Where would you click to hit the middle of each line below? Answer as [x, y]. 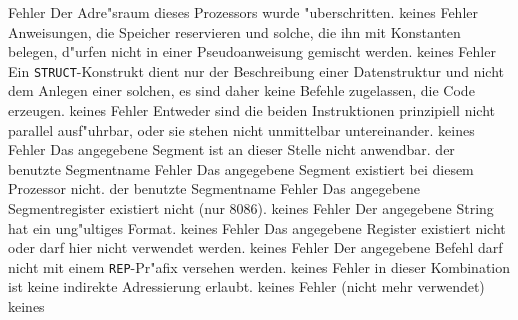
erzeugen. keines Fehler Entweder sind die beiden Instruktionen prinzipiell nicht [251, 110]
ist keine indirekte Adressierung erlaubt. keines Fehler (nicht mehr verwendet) [246, 286]
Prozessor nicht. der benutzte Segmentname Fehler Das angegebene [214, 188]
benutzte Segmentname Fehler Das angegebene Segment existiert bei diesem [241, 168]
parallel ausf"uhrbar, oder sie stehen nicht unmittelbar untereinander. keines [241, 129]
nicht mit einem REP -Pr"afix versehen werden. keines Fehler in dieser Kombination [259, 266]
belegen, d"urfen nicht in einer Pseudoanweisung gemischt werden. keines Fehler [252, 51]
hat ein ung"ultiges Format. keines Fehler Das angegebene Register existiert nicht [257, 227]
